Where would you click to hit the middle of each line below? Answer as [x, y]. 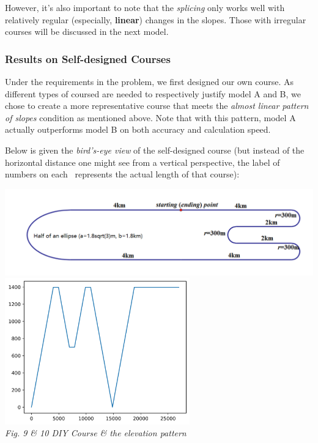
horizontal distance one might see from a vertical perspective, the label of [142, 162]
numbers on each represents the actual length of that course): [122, 174]
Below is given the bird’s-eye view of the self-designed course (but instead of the [155, 150]
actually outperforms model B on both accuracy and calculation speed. [138, 129]
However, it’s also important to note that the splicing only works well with [145, 7]
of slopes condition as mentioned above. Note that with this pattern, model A [150, 117]
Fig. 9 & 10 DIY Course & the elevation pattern [96, 433]
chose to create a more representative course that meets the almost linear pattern [157, 106]
